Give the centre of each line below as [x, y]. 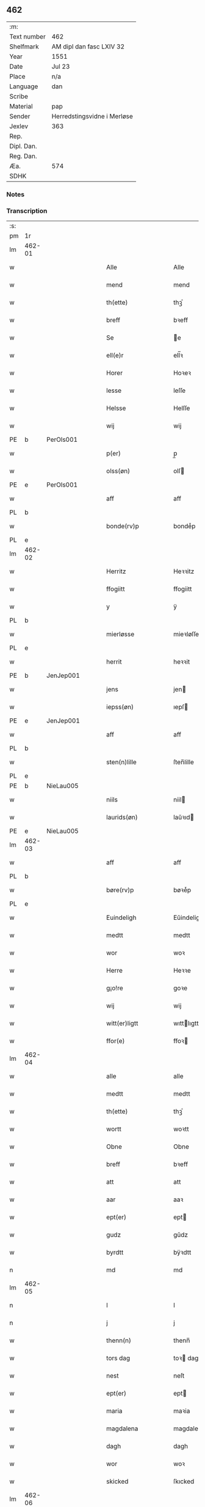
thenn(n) [119, 1340]
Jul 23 [61, 66]
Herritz [116, 571]
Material [21, 106]
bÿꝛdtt [182, 1253]
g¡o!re [115, 988]
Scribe [19, 96]
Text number [27, 36]
